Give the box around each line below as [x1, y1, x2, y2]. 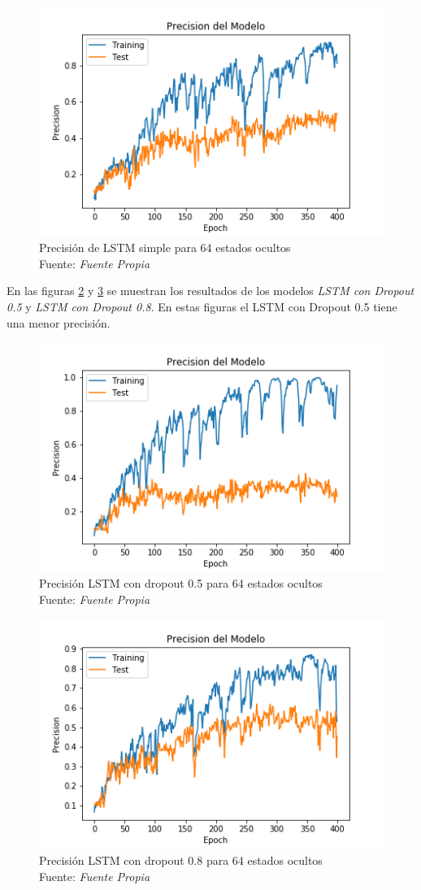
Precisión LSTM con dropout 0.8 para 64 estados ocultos [39, 851, 323, 868]
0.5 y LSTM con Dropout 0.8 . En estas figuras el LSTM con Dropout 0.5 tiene [7, 298, 397, 315]
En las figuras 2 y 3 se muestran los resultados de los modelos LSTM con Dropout [7, 282, 414, 299]
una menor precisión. [7, 314, 111, 331]
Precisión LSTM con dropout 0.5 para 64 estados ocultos [39, 575, 323, 592]
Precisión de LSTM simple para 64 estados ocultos [39, 239, 291, 256]
